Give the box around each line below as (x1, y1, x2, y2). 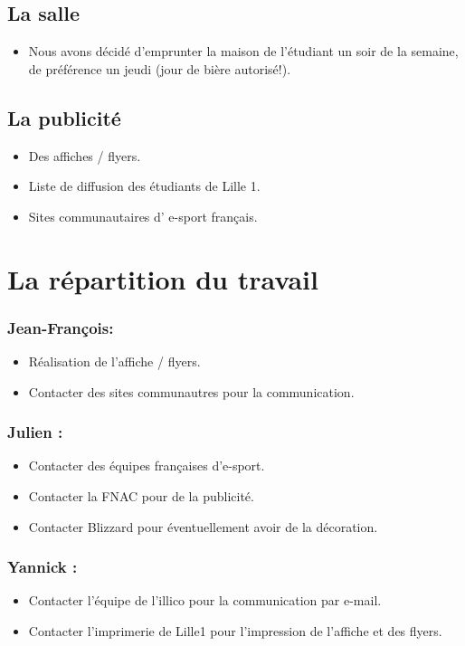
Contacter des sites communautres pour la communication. (28, 382, 355, 401)
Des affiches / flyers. (28, 146, 141, 165)
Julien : (7, 421, 63, 443)
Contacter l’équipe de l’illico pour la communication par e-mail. (28, 591, 382, 610)
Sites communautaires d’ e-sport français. (28, 206, 258, 225)
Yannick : (7, 556, 78, 578)
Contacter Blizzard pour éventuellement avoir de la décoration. (28, 517, 378, 536)
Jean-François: (7, 316, 114, 338)
